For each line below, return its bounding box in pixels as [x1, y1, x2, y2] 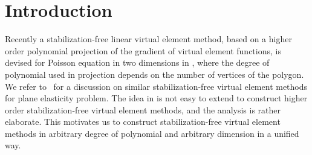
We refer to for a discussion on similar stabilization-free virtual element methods [5, 80, 308, 92]
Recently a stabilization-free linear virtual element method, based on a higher [5, 33, 292, 45]
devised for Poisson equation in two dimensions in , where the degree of [5, 56, 270, 69]
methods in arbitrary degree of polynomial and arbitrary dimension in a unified [5, 127, 299, 139]
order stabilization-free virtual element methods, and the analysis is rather [5, 103, 281, 116]
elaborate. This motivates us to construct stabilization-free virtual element [5, 115, 281, 128]
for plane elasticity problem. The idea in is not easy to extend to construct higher [5, 92, 308, 104]
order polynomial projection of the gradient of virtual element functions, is [5, 44, 281, 57]
